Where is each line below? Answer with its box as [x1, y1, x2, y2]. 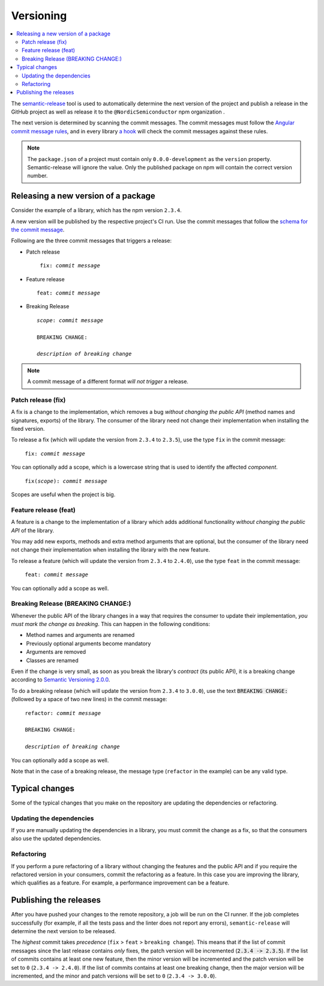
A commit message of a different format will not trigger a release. [27, 378, 189, 385]
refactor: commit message [25, 710, 101, 716]
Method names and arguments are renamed [26, 631, 135, 639]
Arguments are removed [26, 648, 86, 656]
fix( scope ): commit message [25, 478, 107, 484]
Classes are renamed [26, 657, 79, 664]
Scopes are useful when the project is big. [11, 491, 116, 498]
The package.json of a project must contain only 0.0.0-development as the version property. [27, 155, 271, 162]
